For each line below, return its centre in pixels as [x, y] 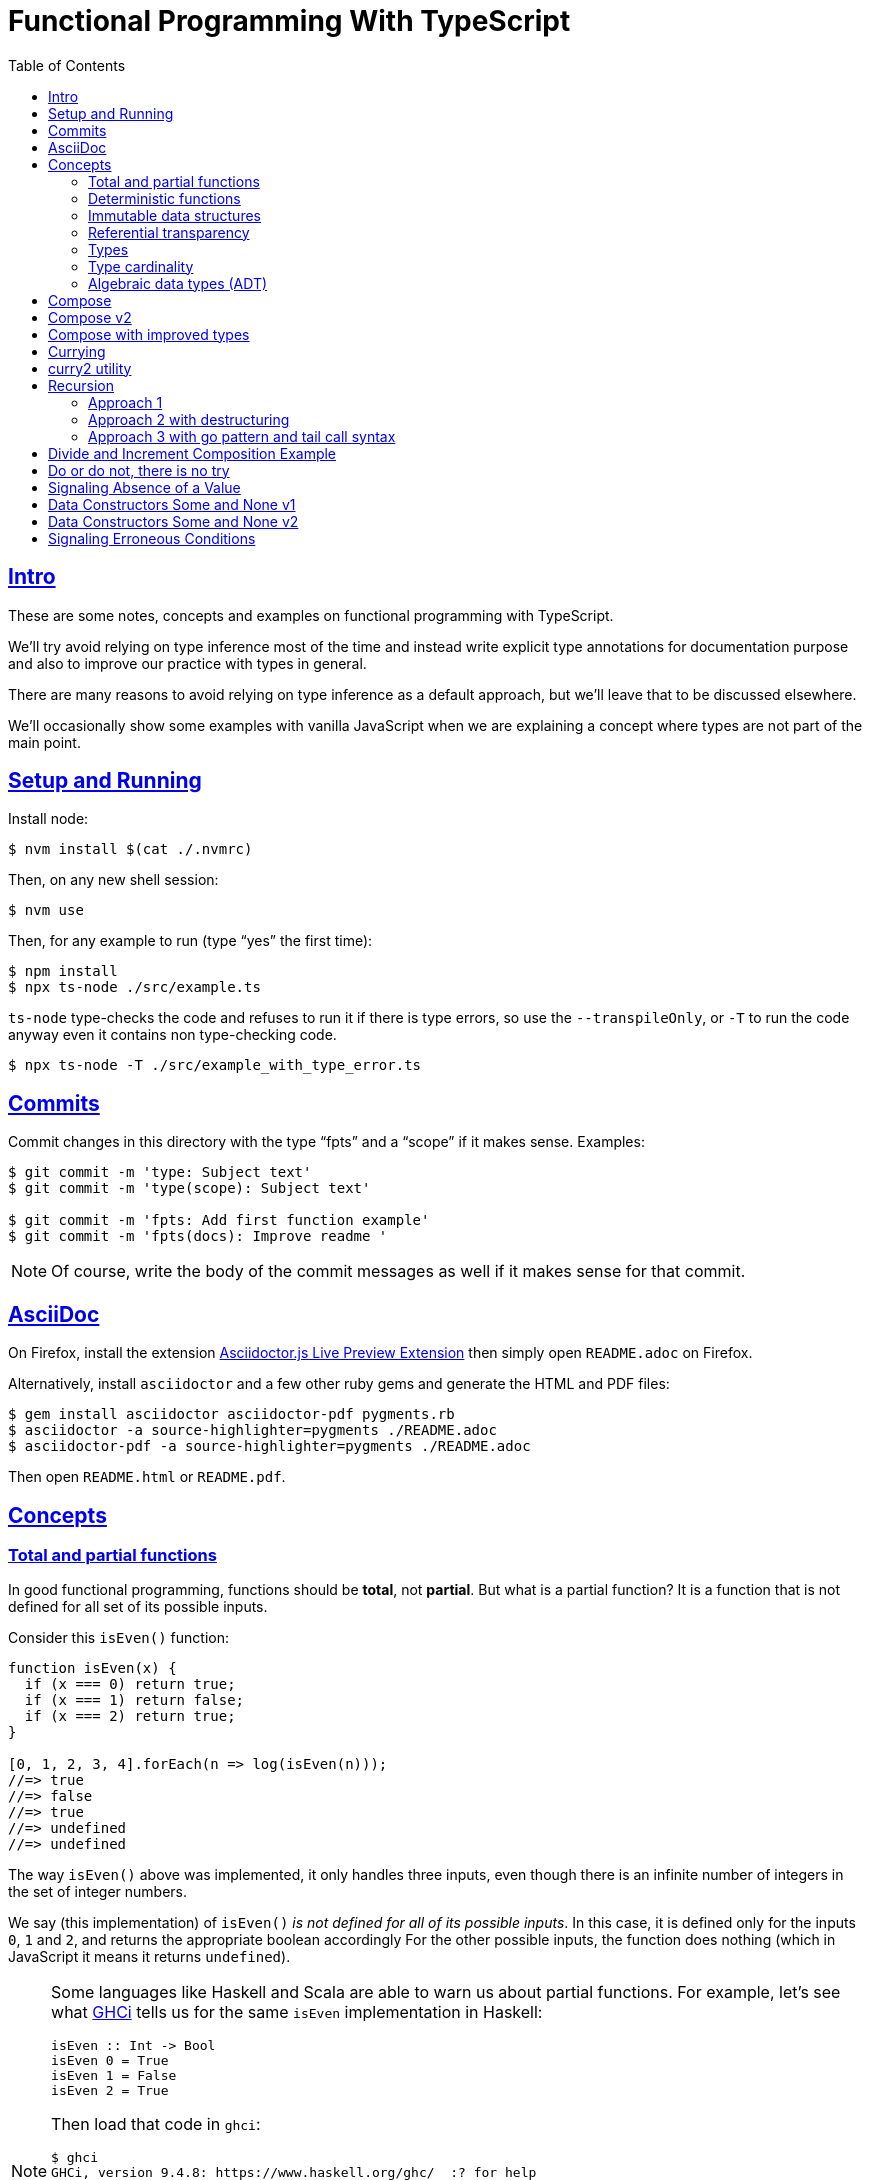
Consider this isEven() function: [118, 1638]
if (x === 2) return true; [130, 1716]
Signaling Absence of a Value [144, 487]
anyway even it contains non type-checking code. [172, 1035]
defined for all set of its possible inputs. [138, 1607]
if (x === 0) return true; [130, 1684]
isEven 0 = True [110, 2061]
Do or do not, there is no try [139, 470]
